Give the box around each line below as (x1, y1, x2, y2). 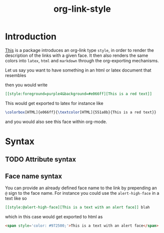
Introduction (5, 31, 57, 42)
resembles (5, 72, 26, 78)
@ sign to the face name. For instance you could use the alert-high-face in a (5, 190, 160, 196)
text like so (5, 195, 27, 202)
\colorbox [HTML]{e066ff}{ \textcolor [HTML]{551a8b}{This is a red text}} (5, 109, 157, 115)
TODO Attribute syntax (5, 155, 76, 164)
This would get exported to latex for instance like (5, 100, 104, 106)
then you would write (5, 82, 48, 88)
